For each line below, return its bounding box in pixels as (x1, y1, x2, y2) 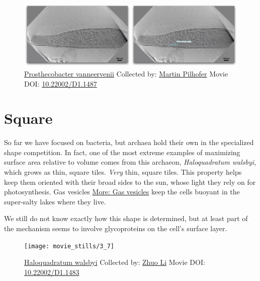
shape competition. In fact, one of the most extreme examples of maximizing (4, 147, 240, 157)
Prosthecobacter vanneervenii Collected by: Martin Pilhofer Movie (24, 68, 228, 79)
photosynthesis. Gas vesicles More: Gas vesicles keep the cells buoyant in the (4, 186, 240, 197)
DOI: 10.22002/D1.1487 (24, 78, 97, 89)
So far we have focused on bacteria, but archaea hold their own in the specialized (4, 137, 254, 148)
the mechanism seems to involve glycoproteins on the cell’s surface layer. (4, 223, 227, 234)
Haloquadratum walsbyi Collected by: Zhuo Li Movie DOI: (24, 257, 205, 267)
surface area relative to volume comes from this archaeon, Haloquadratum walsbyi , (4, 157, 256, 167)
